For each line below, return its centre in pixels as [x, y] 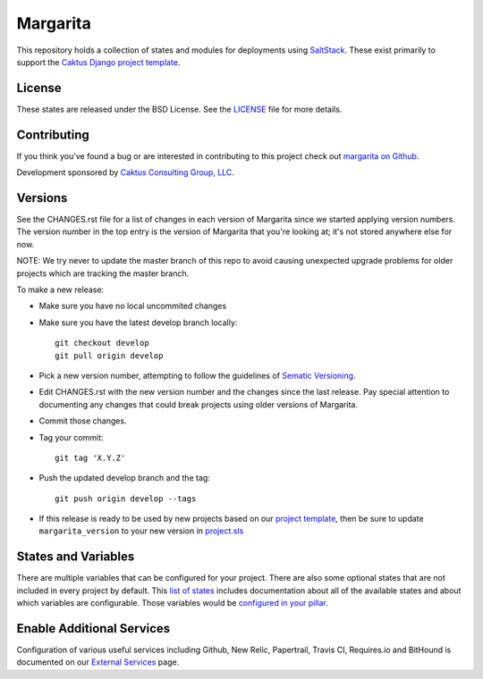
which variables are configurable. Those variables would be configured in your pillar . [172, 603]
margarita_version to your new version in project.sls [141, 531]
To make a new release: [60, 289]
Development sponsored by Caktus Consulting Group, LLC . [125, 172]
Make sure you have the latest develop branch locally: [138, 323]
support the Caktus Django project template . [98, 62]
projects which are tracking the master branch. [103, 273]
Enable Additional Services [93, 629]
